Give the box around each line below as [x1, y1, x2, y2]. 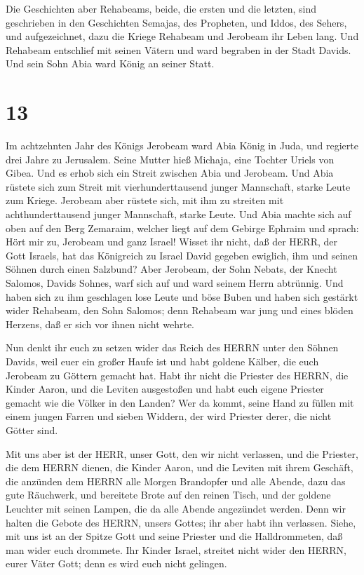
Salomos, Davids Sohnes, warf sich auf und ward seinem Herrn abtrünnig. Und [6, 276, 344, 290]
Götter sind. [6, 422, 58, 437]
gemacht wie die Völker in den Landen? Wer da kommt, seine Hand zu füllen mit [6, 395, 354, 410]
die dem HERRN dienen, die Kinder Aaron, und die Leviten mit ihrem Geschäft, [6, 460, 353, 475]
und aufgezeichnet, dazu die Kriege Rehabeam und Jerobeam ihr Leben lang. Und [6, 29, 359, 43]
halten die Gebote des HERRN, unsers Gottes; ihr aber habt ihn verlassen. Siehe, [6, 515, 356, 529]
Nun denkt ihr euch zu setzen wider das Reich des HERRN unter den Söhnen [6, 340, 339, 355]
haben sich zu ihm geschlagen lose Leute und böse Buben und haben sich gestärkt [6, 289, 358, 304]
